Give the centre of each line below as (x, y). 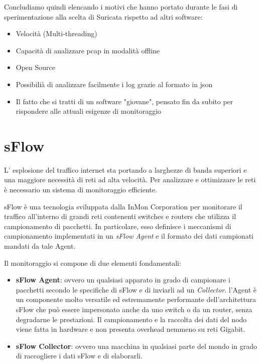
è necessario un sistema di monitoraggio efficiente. (81, 190)
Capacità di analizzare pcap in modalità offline (88, 50)
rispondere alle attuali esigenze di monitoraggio (89, 111)
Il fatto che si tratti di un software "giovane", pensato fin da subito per (124, 101)
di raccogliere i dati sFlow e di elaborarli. (79, 356)
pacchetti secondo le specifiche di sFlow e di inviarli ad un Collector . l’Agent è (136, 289)
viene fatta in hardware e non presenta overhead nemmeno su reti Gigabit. (130, 329)
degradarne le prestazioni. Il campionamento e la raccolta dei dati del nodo (131, 319)
